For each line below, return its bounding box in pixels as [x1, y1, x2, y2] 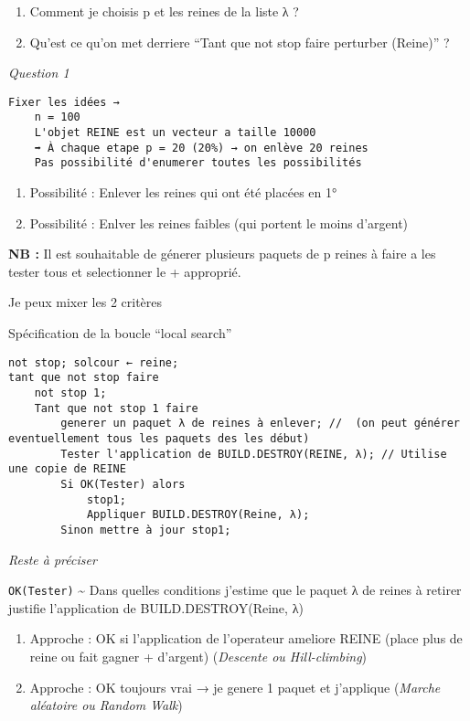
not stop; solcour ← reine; [8, 355, 179, 369]
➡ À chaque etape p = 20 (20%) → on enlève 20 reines [34, 141, 369, 154]
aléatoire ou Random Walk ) [29, 695, 183, 715]
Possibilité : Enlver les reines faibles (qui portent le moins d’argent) [29, 213, 409, 232]
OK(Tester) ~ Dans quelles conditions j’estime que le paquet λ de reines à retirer [8, 580, 462, 599]
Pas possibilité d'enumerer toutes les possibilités [34, 156, 362, 170]
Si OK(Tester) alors [60, 477, 186, 491]
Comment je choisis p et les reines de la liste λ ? [29, 2, 299, 20]
